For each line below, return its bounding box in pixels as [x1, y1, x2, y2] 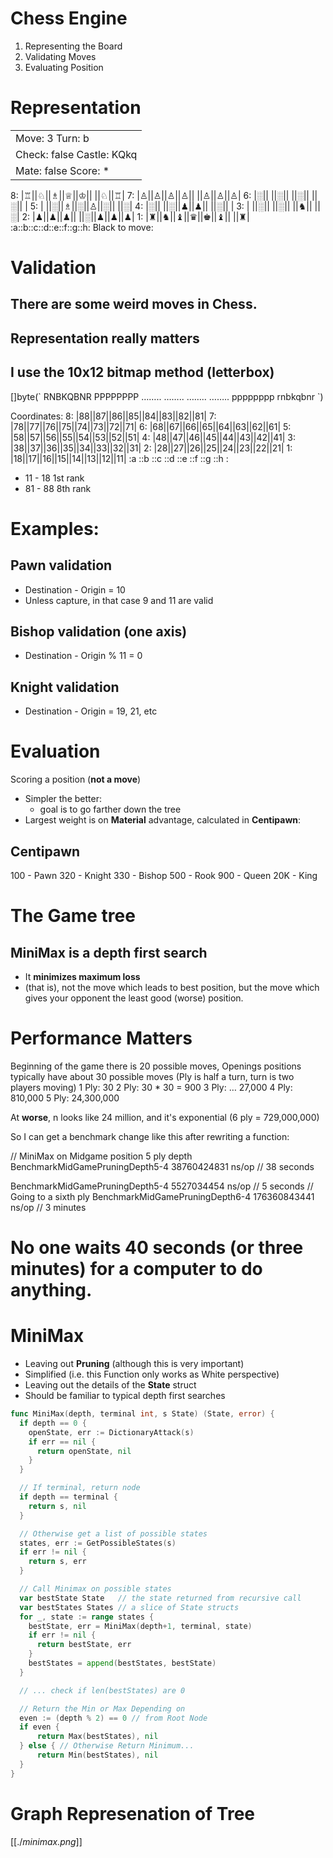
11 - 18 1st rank [24, 472, 85, 484]
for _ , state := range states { [19, 1612, 155, 1622]
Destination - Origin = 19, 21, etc [24, 705, 158, 717]
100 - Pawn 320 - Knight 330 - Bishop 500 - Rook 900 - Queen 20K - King [10, 870, 318, 882]
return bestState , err [36, 1640, 132, 1650]
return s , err [28, 1557, 87, 1567]
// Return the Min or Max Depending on [19, 1703, 186, 1714]
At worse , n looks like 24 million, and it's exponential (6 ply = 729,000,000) [10, 1111, 320, 1123]
